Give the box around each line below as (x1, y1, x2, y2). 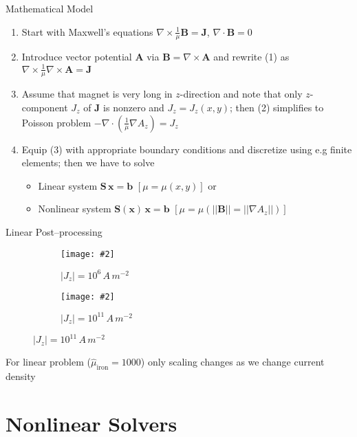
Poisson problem (21, 115, 91, 129)
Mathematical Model (6, 1, 94, 15)
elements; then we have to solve (21, 155, 155, 170)
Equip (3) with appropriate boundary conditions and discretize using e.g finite (21, 142, 352, 156)
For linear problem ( (6, 355, 91, 369)
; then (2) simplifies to (230, 100, 324, 114)
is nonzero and (103, 100, 164, 114)
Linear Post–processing (6, 224, 102, 238)
